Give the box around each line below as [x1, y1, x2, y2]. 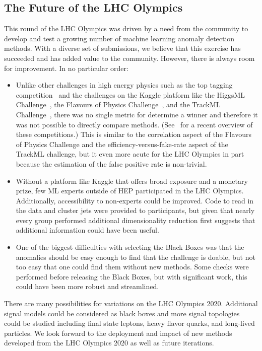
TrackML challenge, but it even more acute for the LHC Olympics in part [16, 149, 244, 159]
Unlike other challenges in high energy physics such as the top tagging [16, 80, 233, 90]
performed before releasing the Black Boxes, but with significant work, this [16, 271, 247, 282]
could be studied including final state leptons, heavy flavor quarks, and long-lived [4, 318, 255, 328]
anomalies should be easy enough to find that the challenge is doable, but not [16, 251, 255, 262]
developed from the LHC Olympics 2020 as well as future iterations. [4, 337, 214, 348]
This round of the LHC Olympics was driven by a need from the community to [4, 23, 248, 34]
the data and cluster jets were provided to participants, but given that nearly [16, 205, 255, 216]
